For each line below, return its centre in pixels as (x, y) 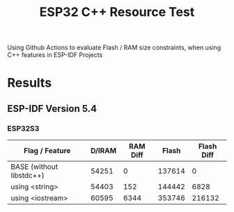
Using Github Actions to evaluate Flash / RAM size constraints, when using (114, 48)
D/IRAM (103, 151)
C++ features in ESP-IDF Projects (55, 55)
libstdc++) (28, 176)
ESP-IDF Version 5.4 (52, 108)
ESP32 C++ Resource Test (117, 12)
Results (30, 83)
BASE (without (34, 167)
